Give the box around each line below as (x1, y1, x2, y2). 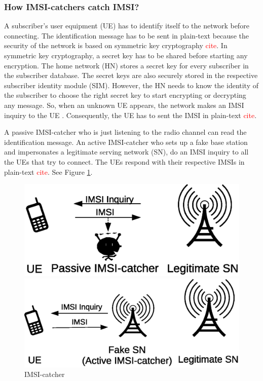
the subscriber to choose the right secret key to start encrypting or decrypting (4, 90, 246, 100)
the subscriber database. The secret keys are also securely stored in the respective (4, 70, 258, 81)
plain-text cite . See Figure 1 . (4, 166, 93, 177)
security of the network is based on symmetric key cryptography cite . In (4, 40, 228, 51)
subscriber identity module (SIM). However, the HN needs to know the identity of (4, 80, 259, 90)
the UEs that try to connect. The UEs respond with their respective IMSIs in (4, 156, 245, 167)
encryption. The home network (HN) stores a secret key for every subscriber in (4, 60, 249, 70)
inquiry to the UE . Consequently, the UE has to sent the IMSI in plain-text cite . (4, 109, 257, 120)
